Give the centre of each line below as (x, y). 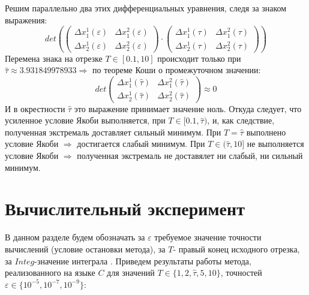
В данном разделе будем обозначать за (75, 237)
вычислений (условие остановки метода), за (85, 249)
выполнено (266, 132)
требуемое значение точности (208, 237)
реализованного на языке (50, 273)
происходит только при (199, 58)
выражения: (26, 19)
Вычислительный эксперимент (125, 208)
